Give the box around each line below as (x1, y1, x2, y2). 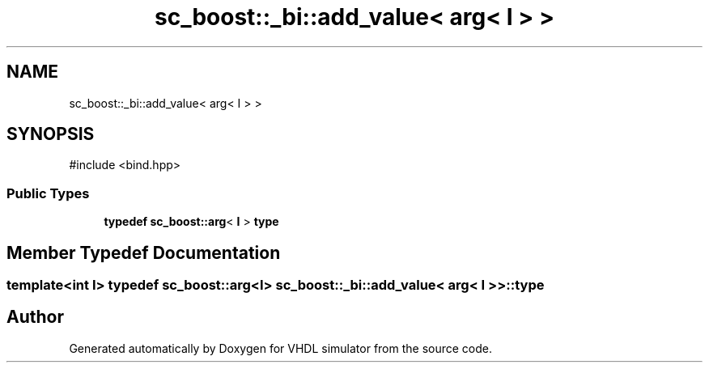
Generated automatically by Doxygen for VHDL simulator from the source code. (69, 341, 493, 355)
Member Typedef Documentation (6, 242, 281, 263)
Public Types (6, 184, 90, 201)
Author (6, 307, 64, 328)
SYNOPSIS (6, 124, 95, 145)
